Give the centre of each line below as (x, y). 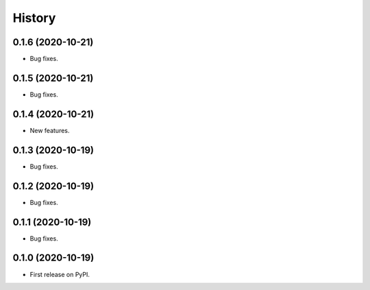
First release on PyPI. (60, 274)
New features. (50, 130)
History (34, 18)
